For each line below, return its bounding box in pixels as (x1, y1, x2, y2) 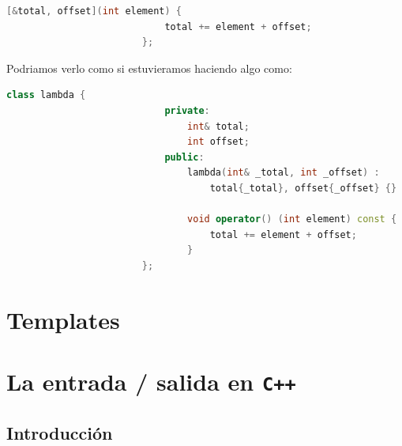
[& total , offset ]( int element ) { (6, 6, 182, 17)
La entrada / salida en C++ (6, 365, 296, 398)
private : (164, 104, 210, 116)
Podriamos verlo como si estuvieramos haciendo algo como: (6, 59, 292, 76)
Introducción (6, 420, 113, 444)
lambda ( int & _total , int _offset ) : (187, 167, 380, 179)
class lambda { (6, 89, 86, 101)
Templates (6, 303, 120, 335)
